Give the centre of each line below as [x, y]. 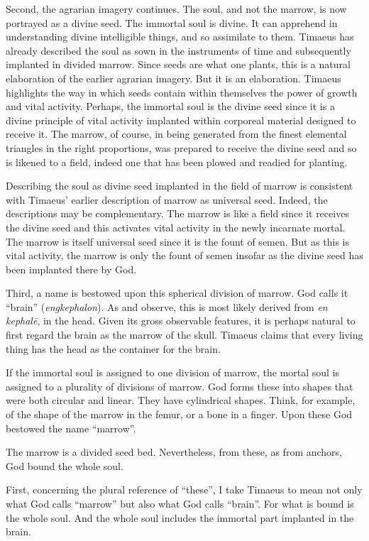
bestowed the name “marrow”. [71, 428]
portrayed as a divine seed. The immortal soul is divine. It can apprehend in [172, 22]
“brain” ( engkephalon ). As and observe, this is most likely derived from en [167, 306]
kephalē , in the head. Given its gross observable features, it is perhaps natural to [181, 321]
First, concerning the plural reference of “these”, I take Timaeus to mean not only [184, 490]
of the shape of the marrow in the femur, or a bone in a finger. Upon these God [179, 414]
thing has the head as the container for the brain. [113, 348]
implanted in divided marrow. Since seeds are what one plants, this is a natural [178, 64]
